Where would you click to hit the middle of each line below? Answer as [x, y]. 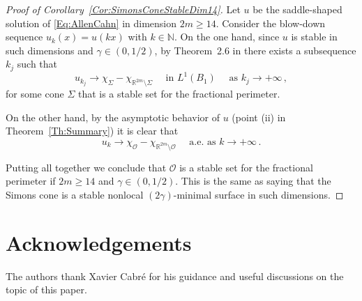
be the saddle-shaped [297, 9]
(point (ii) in [259, 117]
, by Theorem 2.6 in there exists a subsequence [255, 50]
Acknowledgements [99, 242]
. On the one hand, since [227, 37]
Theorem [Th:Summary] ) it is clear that [92, 131]
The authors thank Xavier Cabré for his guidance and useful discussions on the [175, 276]
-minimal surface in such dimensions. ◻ [258, 194]
